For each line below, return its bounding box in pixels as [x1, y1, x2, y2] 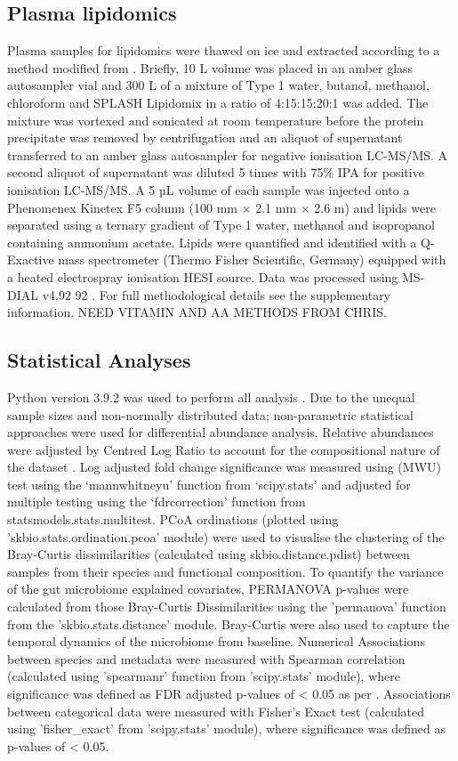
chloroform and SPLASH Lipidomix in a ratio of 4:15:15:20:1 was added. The [7, 93, 429, 111]
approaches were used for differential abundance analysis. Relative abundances [7, 423, 434, 441]
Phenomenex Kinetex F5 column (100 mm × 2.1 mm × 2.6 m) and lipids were [7, 198, 436, 216]
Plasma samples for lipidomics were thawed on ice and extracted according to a [7, 41, 440, 60]
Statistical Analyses [7, 346, 191, 374]
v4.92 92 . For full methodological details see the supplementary [42, 285, 391, 304]
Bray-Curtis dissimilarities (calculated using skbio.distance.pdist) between [7, 545, 410, 563]
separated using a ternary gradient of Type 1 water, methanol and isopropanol [7, 215, 435, 234]
